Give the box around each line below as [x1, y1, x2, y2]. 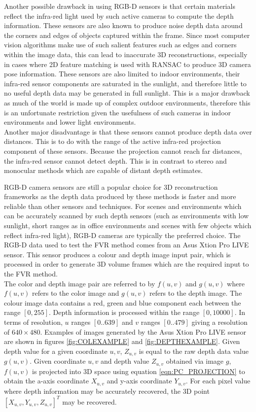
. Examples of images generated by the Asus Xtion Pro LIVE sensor [40, 326, 246, 337]
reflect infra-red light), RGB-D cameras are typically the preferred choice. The [4, 230, 241, 240]
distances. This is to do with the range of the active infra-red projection [4, 136, 221, 146]
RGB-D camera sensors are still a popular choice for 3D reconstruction [4, 181, 218, 192]
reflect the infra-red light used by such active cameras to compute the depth [4, 10, 234, 21]
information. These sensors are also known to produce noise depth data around [4, 20, 243, 31]
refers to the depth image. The [149, 288, 242, 298]
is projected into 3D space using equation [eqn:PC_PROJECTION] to [32, 366, 245, 376]
